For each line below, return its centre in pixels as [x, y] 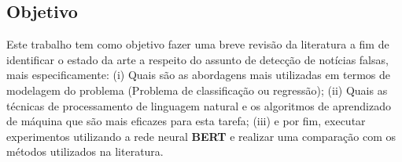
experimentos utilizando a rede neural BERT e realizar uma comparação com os [201, 136]
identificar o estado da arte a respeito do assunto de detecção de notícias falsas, [197, 59]
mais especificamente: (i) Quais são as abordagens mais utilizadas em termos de [198, 75]
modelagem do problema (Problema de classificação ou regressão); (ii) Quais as [197, 90]
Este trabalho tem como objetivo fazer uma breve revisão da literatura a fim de [198, 44]
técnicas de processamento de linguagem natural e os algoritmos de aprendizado [199, 105]
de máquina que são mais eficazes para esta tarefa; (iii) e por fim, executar [186, 121]
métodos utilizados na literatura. [85, 151]
